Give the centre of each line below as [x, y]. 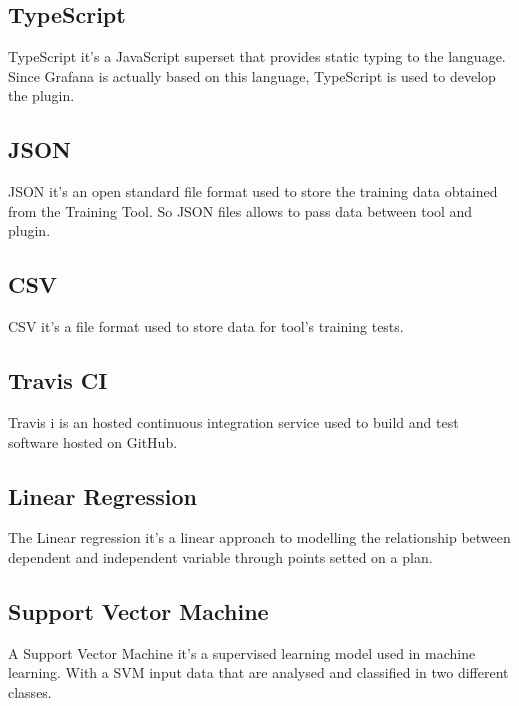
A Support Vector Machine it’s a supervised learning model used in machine [242, 652]
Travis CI [58, 380]
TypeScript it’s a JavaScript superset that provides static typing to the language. [257, 56]
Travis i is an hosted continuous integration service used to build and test [233, 421]
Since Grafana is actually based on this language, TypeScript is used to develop [252, 75]
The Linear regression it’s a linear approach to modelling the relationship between [259, 537]
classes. [30, 691]
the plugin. [41, 95]
